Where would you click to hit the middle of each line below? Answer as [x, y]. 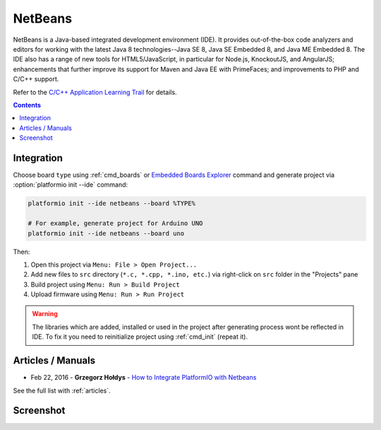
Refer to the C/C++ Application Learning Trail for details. [95, 92]
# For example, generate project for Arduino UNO [115, 223]
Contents [27, 105]
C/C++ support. [36, 79]
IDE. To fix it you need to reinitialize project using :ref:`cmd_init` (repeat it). [140, 337]
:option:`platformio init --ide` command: [71, 185]
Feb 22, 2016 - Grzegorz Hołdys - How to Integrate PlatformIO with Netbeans [144, 378]
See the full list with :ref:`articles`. [62, 390]
